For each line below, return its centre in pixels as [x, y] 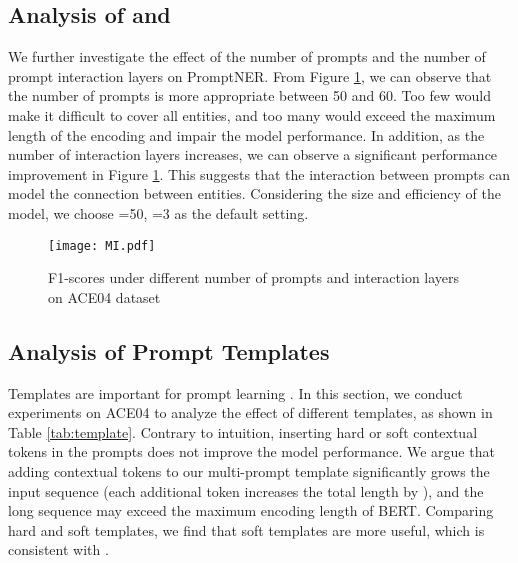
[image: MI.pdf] [102, 245]
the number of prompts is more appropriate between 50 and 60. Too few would [249, 95]
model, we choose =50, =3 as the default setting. [158, 212]
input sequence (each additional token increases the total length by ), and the [246, 490]
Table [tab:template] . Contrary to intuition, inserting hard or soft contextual [243, 431]
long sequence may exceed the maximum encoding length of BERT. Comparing [251, 510]
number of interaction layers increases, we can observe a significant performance [253, 154]
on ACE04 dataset [104, 296]
